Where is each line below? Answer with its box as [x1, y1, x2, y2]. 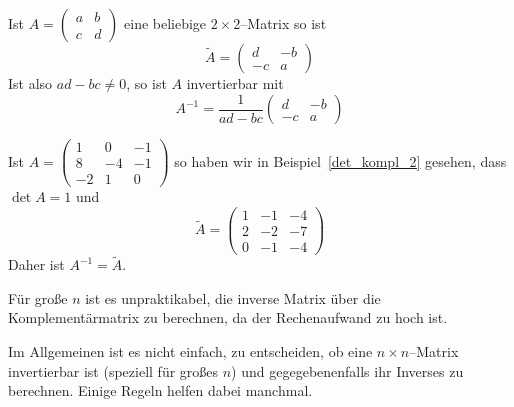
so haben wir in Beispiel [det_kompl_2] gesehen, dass [174, 150, 507, 171]
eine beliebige [124, 13, 207, 33]
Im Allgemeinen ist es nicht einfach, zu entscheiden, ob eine [8, 340, 373, 361]
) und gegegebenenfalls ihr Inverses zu [231, 360, 464, 381]
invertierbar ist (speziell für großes [8, 360, 219, 381]
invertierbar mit [186, 73, 284, 93]
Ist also [8, 73, 53, 93]
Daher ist [8, 254, 65, 275]
